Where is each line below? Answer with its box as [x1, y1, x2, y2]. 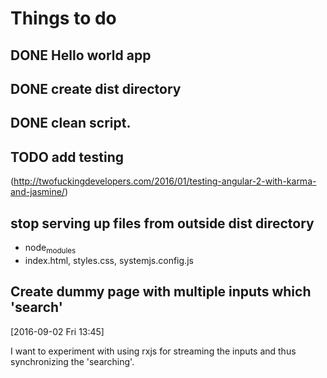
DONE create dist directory [10, 80, 182, 97]
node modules [24, 241, 77, 256]
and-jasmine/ [10, 186, 65, 198]
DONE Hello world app [10, 47, 152, 64]
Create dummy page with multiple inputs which [10, 283, 312, 301]
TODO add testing [10, 148, 124, 166]
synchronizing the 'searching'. [10, 355, 135, 367]
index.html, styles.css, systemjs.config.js [24, 254, 194, 266]
